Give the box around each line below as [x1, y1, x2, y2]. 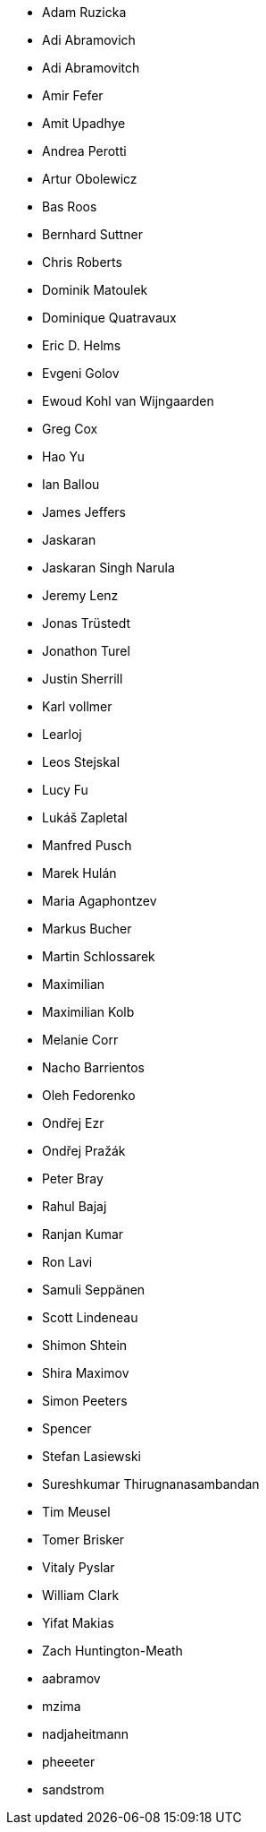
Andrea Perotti [42, 143, 127, 159]
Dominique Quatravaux [42, 310, 177, 325]
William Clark [42, 1587, 120, 1603]
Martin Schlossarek [42, 949, 155, 964]
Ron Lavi [42, 1254, 93, 1269]
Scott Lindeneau [42, 1310, 138, 1325]
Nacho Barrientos [42, 1060, 145, 1075]
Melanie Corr [42, 1032, 119, 1047]
